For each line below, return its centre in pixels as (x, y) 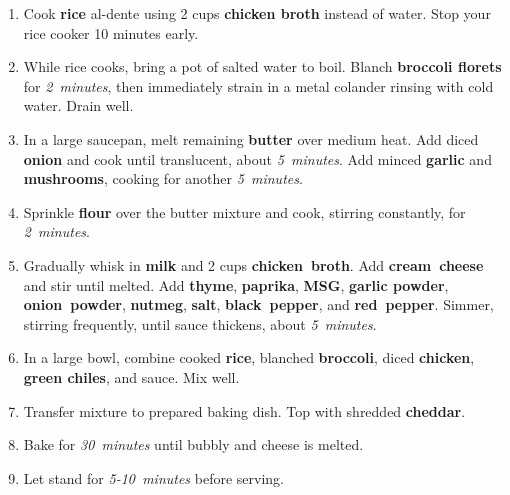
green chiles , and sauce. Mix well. (131, 376)
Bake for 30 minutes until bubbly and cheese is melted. (193, 444)
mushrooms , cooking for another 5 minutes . (163, 178)
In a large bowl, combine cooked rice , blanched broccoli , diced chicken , (249, 357)
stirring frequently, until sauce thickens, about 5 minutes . (200, 323)
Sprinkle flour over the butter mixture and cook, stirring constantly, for (244, 211)
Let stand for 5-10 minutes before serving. (153, 477)
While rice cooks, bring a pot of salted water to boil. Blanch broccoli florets (262, 66)
